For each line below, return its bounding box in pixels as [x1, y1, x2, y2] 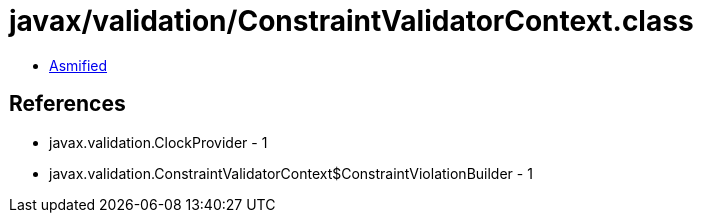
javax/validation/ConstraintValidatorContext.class [9, 4, 694, 38]
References [9, 91, 126, 117]
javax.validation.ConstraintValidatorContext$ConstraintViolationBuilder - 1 [49, 164, 533, 182]
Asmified [49, 56, 108, 74]
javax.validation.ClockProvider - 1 [49, 133, 268, 151]
